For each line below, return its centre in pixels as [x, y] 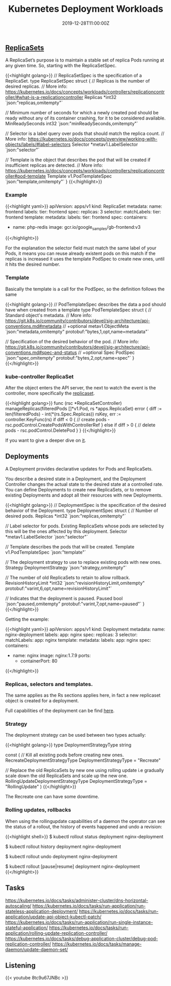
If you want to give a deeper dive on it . [46, 440]
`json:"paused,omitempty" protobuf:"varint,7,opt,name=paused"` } [75, 604]
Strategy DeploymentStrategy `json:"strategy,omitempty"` [66, 567]
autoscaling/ [18, 905]
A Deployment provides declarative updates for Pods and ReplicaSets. [79, 469]
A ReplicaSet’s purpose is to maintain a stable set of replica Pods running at [85, 60]
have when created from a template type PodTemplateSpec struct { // [78, 310]
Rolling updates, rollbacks [38, 810]
